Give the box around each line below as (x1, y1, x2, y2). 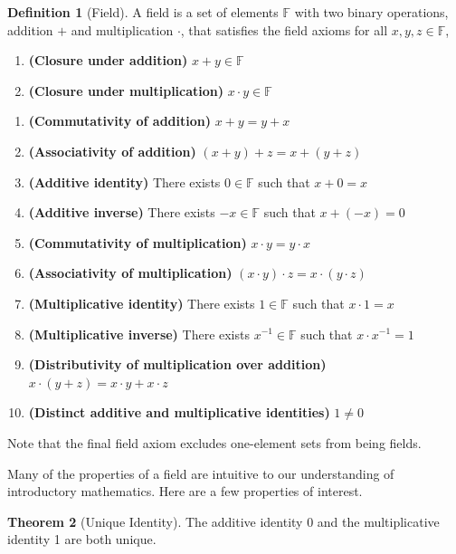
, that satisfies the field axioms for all (180, 20, 388, 39)
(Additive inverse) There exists (28, 203, 215, 222)
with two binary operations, (294, 3, 449, 21)
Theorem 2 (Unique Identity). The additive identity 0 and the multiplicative (7, 511, 440, 530)
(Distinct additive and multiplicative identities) (28, 403, 330, 422)
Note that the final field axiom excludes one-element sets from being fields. (7, 433, 422, 452)
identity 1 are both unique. (7, 530, 157, 549)
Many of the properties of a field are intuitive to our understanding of (7, 463, 394, 482)
